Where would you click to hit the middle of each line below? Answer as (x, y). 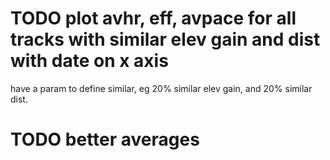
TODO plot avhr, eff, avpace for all (153, 18)
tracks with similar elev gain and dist (165, 39)
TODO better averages (105, 139)
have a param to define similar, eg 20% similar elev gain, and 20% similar (161, 88)
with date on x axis (89, 61)
